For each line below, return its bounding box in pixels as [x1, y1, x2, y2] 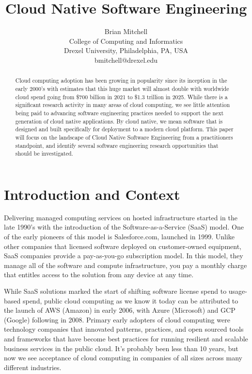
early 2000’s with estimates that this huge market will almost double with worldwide [15, 84, 229, 92]
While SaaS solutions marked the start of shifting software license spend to [4, 285, 227, 296]
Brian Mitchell [104, 26, 148, 36]
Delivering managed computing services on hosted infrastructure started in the [4, 212, 237, 222]
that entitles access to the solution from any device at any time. [4, 269, 194, 280]
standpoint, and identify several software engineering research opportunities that [15, 141, 219, 149]
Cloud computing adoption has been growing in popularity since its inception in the [15, 76, 227, 85]
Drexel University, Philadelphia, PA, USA [64, 45, 188, 55]
